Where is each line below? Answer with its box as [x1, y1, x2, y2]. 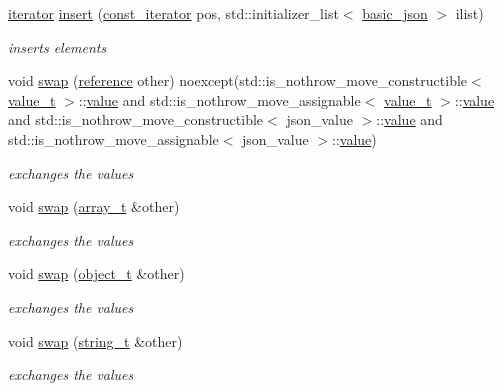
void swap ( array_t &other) [8, 196, 180, 217]
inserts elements [8, 36, 107, 57]
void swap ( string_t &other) [8, 330, 183, 351]
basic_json [362, 3, 428, 23]
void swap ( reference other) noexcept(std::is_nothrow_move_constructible [8, 70, 468, 91]
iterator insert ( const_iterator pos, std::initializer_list [8, 3, 339, 23]
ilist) [455, 3, 484, 23]
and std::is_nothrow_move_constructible [8, 109, 264, 130]
